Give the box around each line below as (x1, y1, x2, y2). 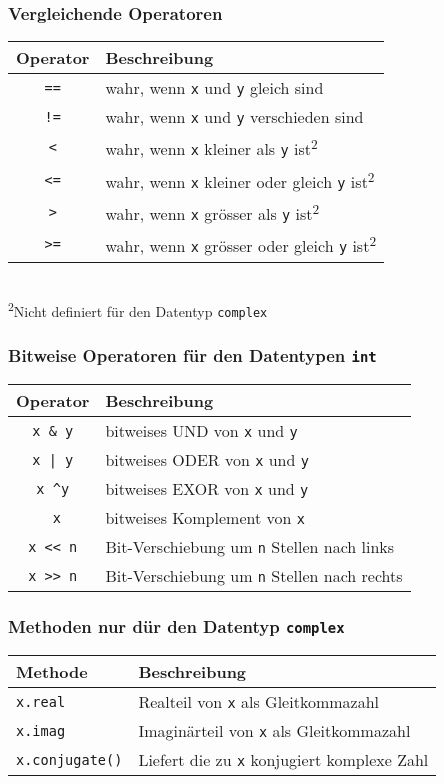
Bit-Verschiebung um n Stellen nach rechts (105, 564, 403, 588)
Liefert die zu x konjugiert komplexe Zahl (138, 748, 429, 771)
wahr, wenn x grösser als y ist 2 (105, 198, 320, 226)
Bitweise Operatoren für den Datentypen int (8, 343, 377, 368)
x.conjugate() (16, 751, 123, 768)
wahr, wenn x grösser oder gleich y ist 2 (105, 231, 377, 258)
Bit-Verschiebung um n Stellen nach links (105, 535, 395, 559)
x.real (16, 693, 66, 710)
